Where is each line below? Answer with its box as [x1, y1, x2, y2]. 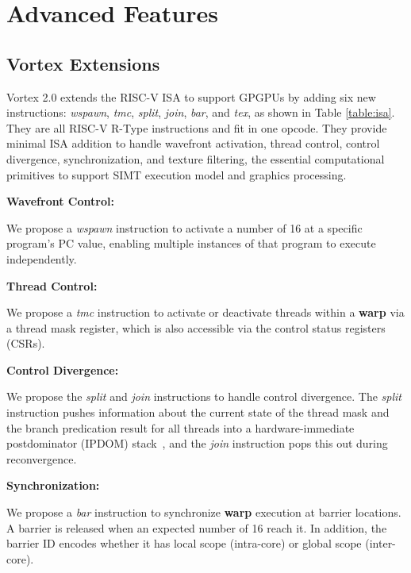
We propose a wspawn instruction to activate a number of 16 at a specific [6, 219, 363, 236]
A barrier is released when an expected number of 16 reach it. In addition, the [6, 519, 387, 536]
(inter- [365, 535, 396, 552]
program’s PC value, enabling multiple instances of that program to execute [6, 235, 376, 252]
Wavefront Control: [6, 193, 114, 210]
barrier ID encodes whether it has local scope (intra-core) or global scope [6, 535, 362, 552]
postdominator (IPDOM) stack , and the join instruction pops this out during [6, 435, 388, 452]
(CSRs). [6, 335, 45, 352]
